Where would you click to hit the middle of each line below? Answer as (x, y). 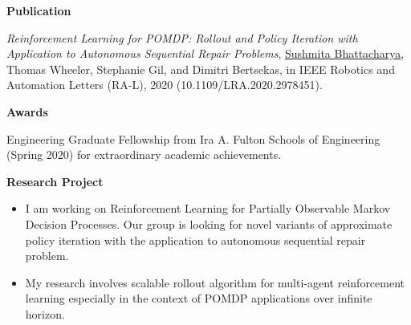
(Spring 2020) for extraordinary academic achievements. (144, 154)
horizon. (45, 313)
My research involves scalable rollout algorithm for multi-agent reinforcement (215, 282)
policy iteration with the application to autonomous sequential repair (195, 240)
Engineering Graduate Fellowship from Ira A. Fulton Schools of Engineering (193, 138)
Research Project (55, 181)
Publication (39, 10)
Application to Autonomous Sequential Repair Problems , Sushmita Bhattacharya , (205, 53)
